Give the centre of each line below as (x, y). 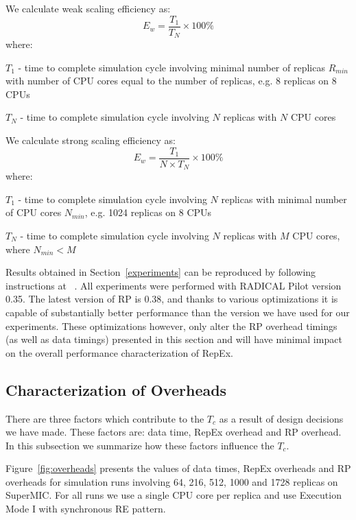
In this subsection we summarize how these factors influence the (140, 445)
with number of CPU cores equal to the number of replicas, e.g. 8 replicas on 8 (171, 81)
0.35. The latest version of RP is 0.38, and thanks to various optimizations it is (172, 299)
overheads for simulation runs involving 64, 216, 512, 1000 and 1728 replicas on (172, 481)
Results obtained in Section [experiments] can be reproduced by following (161, 272)
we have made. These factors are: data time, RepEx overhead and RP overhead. (174, 432)
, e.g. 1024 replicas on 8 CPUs (148, 212)
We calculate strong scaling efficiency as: (91, 140)
